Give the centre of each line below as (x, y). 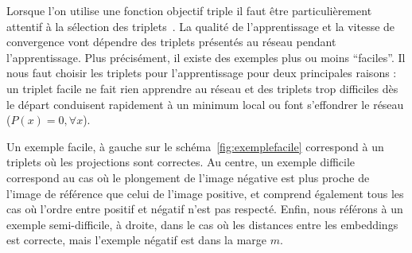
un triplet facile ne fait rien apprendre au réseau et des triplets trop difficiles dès (202, 88)
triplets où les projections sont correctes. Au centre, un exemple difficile (181, 162)
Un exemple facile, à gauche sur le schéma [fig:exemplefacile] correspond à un (195, 146)
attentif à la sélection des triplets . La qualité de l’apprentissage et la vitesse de (201, 26)
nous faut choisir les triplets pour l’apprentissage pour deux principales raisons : (202, 73)
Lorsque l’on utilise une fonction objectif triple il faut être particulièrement (189, 10)
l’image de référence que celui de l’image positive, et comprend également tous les (205, 193)
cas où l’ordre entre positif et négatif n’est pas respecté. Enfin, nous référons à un (205, 209)
